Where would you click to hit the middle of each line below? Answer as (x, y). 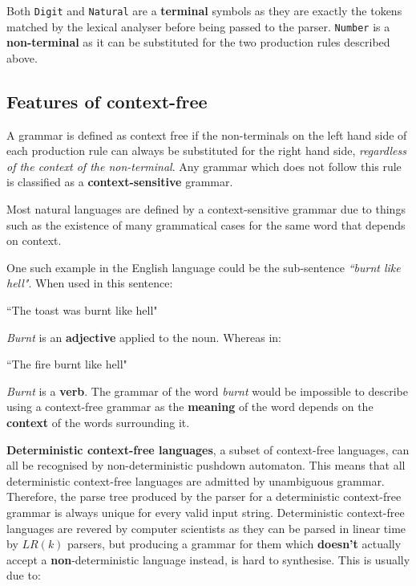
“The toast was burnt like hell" (82, 310)
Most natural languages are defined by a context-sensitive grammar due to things (206, 209)
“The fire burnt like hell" (67, 364)
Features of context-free (107, 101)
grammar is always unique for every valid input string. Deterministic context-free (206, 512)
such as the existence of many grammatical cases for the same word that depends (206, 224)
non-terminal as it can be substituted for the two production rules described (198, 42)
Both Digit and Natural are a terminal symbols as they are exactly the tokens (204, 10)
